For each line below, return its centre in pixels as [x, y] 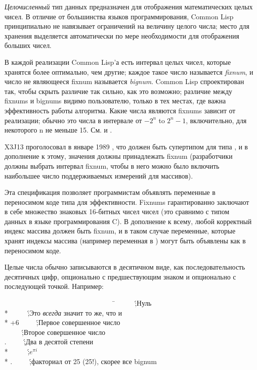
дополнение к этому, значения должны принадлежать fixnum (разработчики [119, 156]
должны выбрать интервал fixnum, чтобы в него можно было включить [112, 165]
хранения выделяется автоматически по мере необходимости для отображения [122, 35]
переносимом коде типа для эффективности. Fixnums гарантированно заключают [127, 202]
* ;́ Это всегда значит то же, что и [63, 312]
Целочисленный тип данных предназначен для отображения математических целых [129, 6]
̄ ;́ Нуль [131, 303]
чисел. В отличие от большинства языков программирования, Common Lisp [119, 16]
